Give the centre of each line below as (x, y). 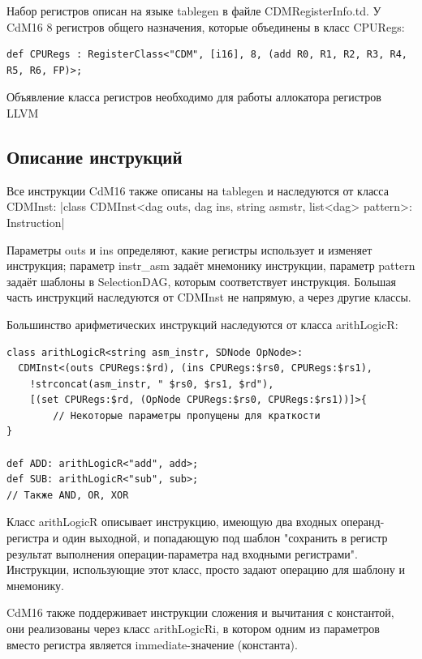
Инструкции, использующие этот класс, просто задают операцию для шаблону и (206, 569)
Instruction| (36, 222)
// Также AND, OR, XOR (68, 495)
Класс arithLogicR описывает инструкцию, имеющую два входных (172, 522)
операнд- (363, 522)
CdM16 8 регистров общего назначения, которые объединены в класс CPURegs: (206, 26)
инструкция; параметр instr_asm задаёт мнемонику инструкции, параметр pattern (211, 265)
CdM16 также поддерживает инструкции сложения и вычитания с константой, (200, 612)
